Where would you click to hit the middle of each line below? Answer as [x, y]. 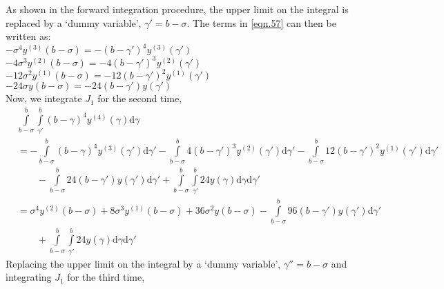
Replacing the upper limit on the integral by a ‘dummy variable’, [143, 263]
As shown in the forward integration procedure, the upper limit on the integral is [177, 9]
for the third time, [106, 277]
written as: [28, 36]
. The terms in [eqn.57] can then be [261, 22]
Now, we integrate [44, 98]
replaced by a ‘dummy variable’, [74, 22]
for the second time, [140, 98]
